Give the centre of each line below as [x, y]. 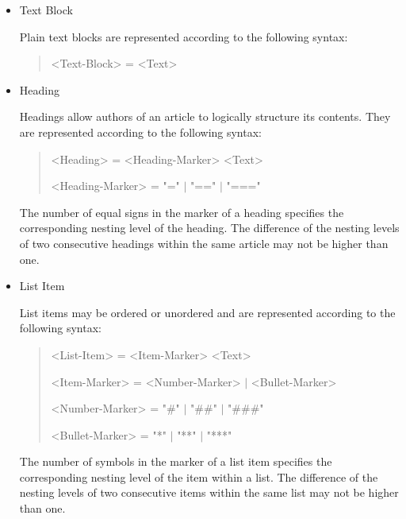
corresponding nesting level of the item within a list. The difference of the [199, 476]
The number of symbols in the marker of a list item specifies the [176, 461]
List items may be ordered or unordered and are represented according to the [207, 312]
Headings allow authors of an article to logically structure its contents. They [205, 116]
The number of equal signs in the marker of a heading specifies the [182, 212]
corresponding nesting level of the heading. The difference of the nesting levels [209, 228]
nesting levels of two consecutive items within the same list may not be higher [209, 492]
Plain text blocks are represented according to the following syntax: [184, 36]
